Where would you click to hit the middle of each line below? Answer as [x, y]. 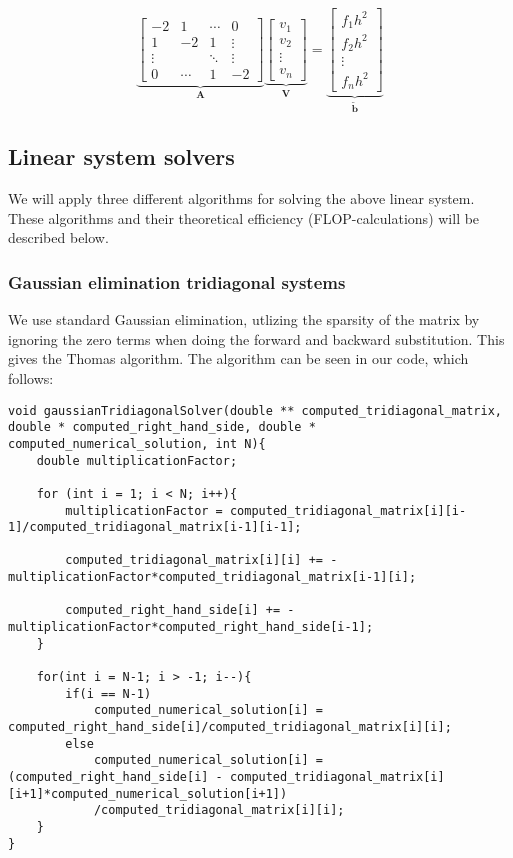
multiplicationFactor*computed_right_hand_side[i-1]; [191, 627]
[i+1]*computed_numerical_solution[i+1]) [148, 793]
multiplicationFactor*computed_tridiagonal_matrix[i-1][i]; [212, 577]
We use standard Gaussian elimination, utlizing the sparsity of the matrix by [244, 319]
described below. [58, 237]
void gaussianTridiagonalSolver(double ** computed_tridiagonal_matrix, [255, 410]
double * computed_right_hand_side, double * [162, 427]
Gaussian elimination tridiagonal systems [177, 281]
